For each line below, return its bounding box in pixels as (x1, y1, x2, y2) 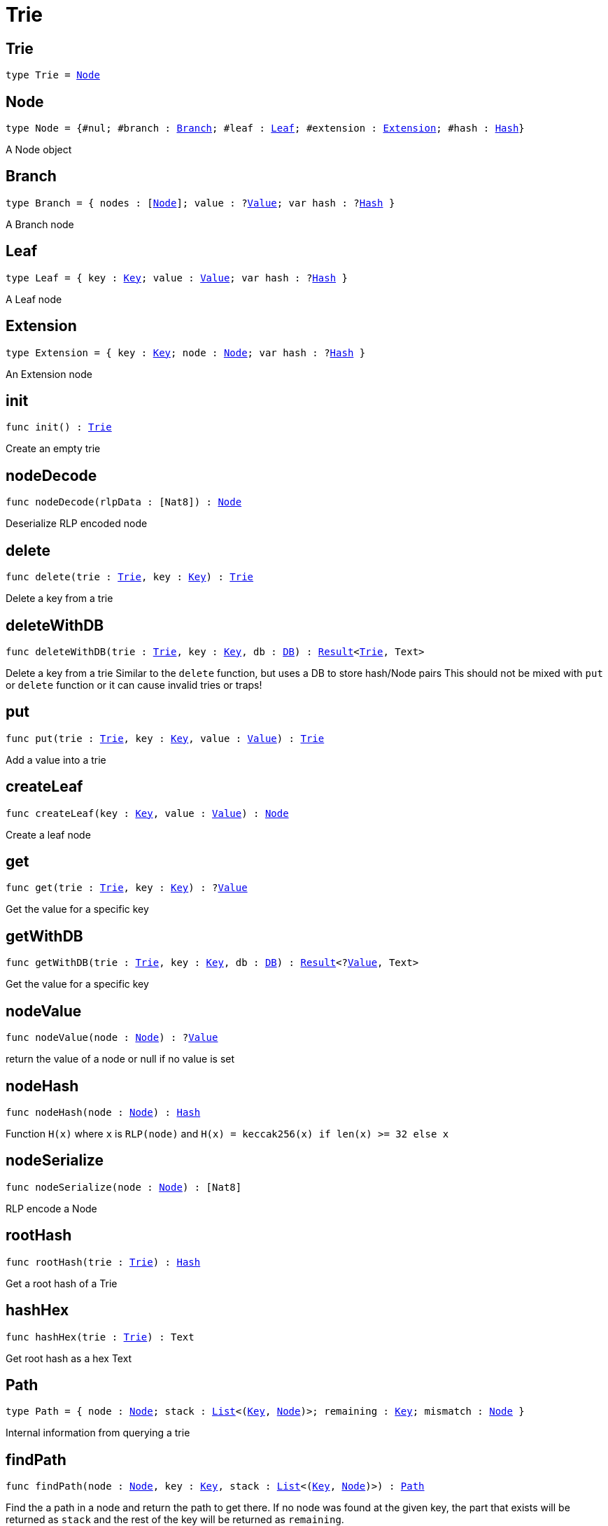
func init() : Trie (6, 421, 112, 433)
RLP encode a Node (6, 1202, 97, 1214)
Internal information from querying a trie (6, 1427, 190, 1439)
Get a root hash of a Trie (6, 1277, 118, 1289)
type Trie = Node (6, 69, 100, 81)
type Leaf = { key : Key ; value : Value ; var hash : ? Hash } (6, 272, 348, 283)
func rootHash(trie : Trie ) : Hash (6, 1256, 201, 1268)
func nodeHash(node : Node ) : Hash (6, 1106, 201, 1118)
